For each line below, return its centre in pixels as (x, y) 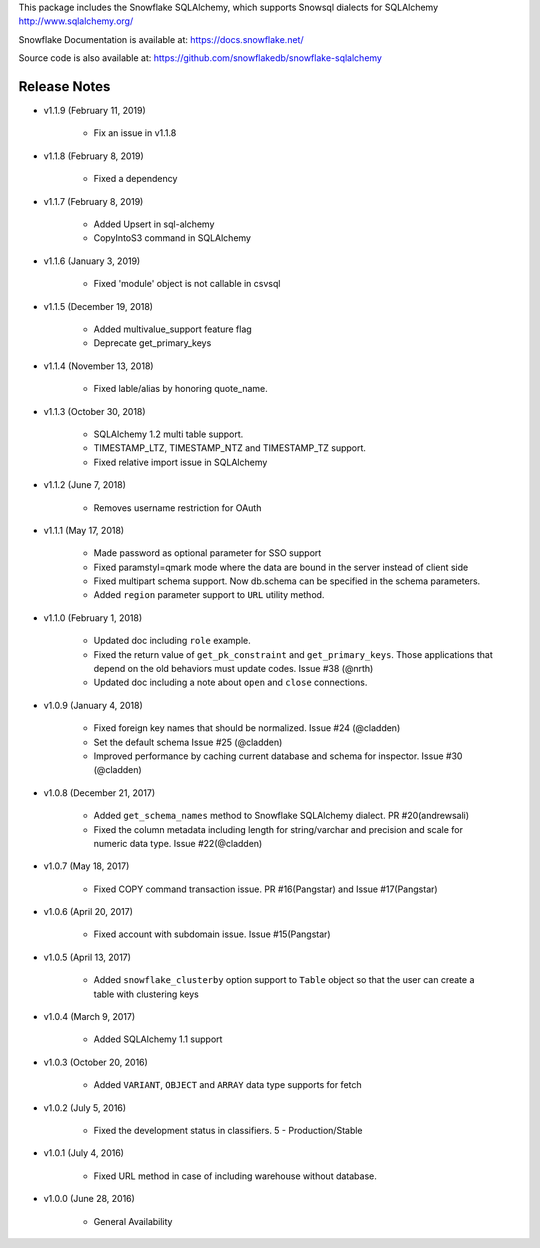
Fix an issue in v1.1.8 (135, 133)
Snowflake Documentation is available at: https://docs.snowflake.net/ (161, 39)
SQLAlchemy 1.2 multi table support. (168, 434)
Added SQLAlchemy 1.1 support (158, 1039)
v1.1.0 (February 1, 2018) (93, 617)
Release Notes (64, 86)
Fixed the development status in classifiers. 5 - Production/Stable (228, 1130)
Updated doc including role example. (172, 641)
